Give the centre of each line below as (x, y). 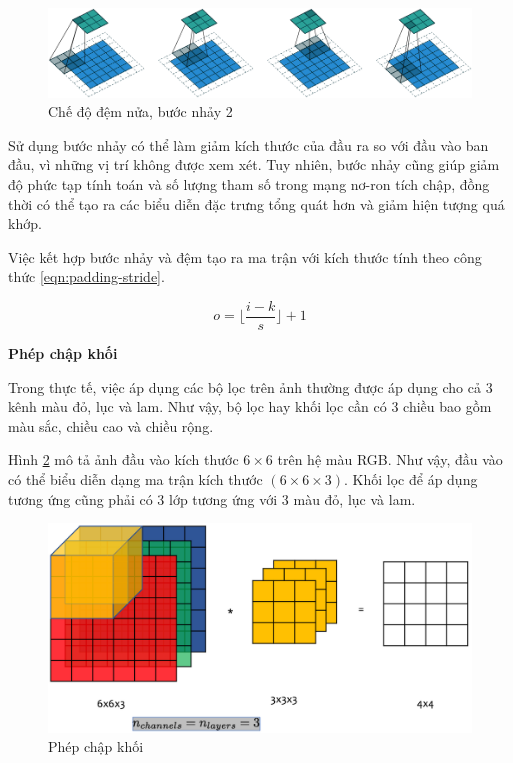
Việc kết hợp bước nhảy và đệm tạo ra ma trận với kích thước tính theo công (245, 256)
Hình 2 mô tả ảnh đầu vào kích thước (123, 459)
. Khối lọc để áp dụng (411, 478)
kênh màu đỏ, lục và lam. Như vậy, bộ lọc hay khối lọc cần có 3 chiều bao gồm (250, 406)
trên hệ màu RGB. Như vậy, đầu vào (390, 459)
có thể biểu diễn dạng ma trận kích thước (135, 478)
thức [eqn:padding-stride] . (86, 276)
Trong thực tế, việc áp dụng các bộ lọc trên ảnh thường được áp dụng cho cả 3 (250, 386)
